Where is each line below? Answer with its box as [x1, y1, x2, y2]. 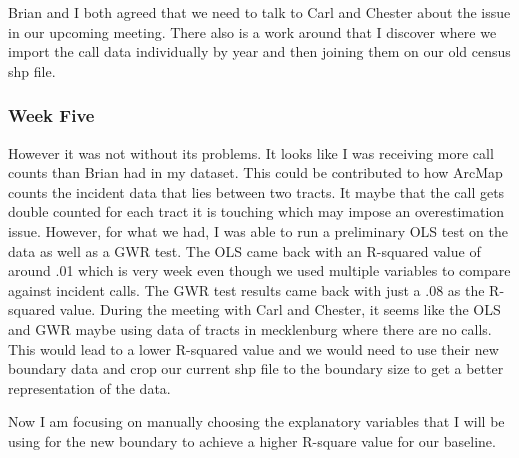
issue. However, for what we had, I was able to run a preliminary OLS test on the [8, 220, 508, 241]
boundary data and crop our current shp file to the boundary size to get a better [8, 358, 504, 379]
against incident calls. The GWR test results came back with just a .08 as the [8, 279, 485, 300]
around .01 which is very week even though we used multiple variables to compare [8, 260, 511, 281]
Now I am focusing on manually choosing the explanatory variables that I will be [8, 411, 505, 432]
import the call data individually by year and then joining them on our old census [8, 41, 511, 62]
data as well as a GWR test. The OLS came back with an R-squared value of [8, 240, 481, 261]
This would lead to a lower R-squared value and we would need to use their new [8, 338, 499, 359]
